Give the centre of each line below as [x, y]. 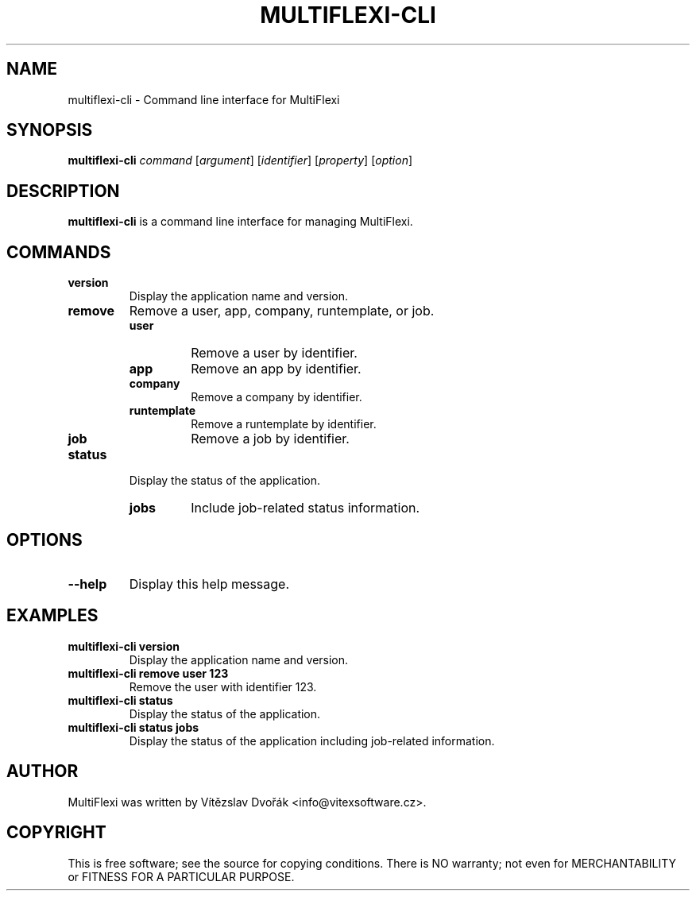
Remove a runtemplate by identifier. [284, 424]
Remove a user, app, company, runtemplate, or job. [282, 311]
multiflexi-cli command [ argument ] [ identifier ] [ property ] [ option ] [240, 160]
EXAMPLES [52, 616]
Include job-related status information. [305, 508]
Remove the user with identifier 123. [223, 686]
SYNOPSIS [50, 130]
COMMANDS [59, 252]
